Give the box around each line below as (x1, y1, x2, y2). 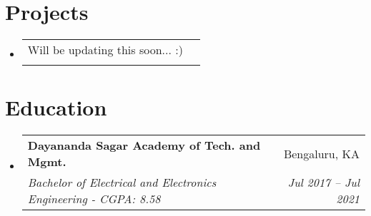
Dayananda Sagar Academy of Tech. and (27, 137, 261, 154)
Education (5, 93, 107, 122)
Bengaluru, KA (283, 145, 360, 162)
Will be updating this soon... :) (27, 41, 183, 58)
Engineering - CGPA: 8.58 (27, 190, 161, 207)
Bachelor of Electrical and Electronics (27, 174, 217, 191)
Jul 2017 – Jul (287, 174, 360, 191)
